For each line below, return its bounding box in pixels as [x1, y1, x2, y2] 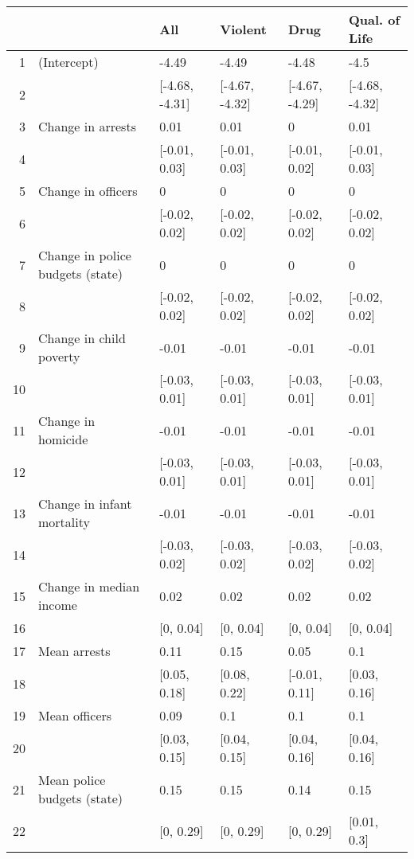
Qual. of [348, 10, 400, 29]
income [38, 595, 77, 614]
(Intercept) [38, 53, 99, 71]
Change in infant [38, 494, 132, 513]
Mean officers [38, 706, 112, 724]
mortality [38, 513, 90, 531]
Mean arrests [38, 642, 111, 660]
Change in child [38, 329, 126, 347]
